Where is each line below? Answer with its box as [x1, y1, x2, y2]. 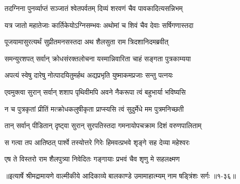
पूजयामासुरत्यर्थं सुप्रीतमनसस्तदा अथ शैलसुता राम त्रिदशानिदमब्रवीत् [4, 36, 169, 47]
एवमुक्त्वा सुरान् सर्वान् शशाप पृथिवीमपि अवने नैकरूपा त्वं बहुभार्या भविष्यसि [4, 86, 186, 97]
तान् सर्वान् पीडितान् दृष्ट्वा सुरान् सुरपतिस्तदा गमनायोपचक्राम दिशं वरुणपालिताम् [4, 120, 202, 131]
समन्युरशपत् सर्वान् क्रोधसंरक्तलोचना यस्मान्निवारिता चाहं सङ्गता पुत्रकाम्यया [4, 53, 191, 63]
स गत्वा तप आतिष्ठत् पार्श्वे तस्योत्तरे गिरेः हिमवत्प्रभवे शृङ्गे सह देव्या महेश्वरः [4, 137, 190, 147]
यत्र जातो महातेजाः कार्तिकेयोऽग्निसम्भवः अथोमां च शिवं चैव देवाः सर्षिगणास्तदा [4, 19, 194, 30]
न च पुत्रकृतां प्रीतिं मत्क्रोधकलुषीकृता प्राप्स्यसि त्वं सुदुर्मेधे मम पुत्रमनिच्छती [4, 103, 184, 114]
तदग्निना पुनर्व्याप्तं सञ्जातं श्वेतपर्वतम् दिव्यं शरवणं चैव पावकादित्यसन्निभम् [4, 3, 183, 13]
